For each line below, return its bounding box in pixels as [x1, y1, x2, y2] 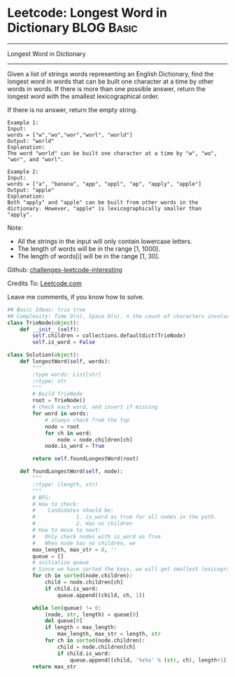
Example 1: [7, 119, 39, 126]
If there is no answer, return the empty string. [7, 105, 138, 114]
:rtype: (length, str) [32, 481, 99, 488]
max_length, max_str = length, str [57, 631, 161, 638]
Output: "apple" [7, 186, 55, 193]
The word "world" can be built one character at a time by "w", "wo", [7, 149, 218, 157]
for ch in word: [44, 430, 92, 437]
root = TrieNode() [32, 397, 86, 404]
